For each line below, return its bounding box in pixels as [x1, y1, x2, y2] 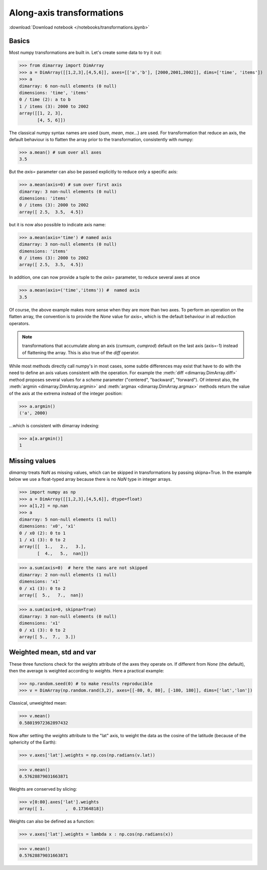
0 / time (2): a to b [19, 97, 71, 102]
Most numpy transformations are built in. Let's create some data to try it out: [9, 50, 162, 55]
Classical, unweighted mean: [9, 700, 67, 706]
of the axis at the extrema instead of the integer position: [9, 390, 123, 396]
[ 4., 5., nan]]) [37, 550, 89, 556]
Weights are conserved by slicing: [9, 786, 77, 792]
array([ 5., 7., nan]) [19, 592, 84, 598]
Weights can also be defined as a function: [9, 818, 95, 824]
